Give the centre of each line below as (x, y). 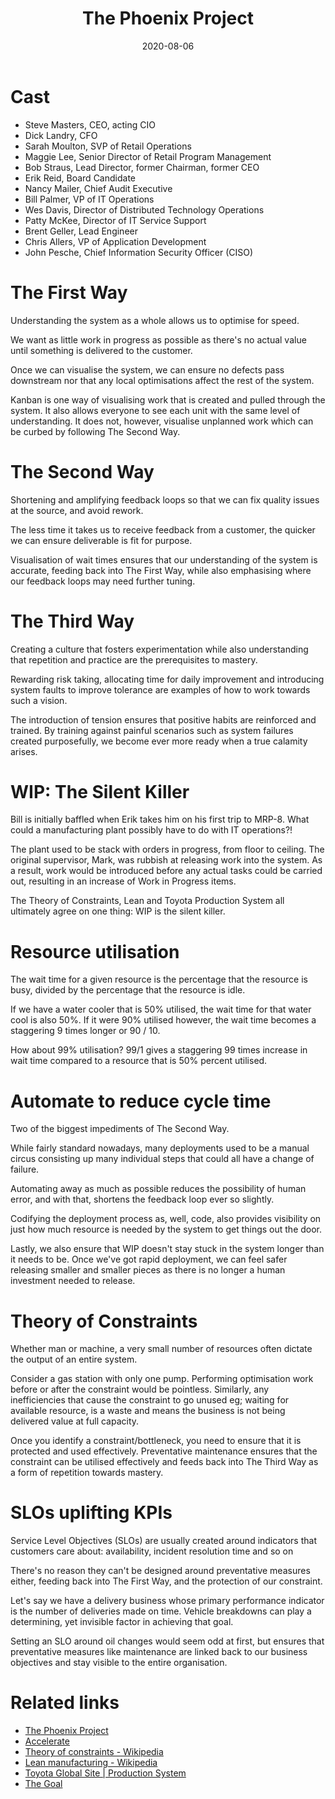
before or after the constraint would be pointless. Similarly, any (140, 1389)
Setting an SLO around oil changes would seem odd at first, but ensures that (167, 1641)
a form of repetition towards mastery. (87, 1473)
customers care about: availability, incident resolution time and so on (152, 1551)
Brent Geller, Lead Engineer (81, 231)
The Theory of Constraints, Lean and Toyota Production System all (147, 901)
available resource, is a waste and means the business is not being (148, 1411)
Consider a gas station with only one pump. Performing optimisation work (162, 1379)
